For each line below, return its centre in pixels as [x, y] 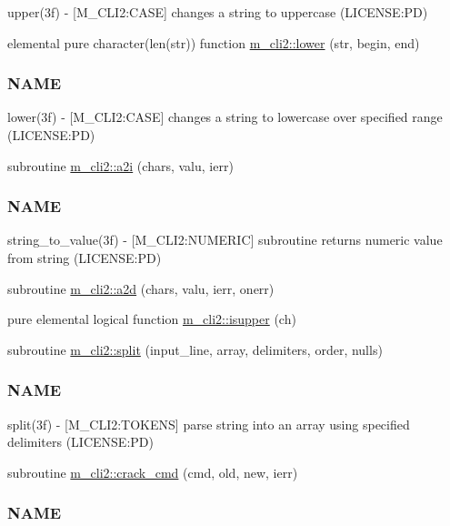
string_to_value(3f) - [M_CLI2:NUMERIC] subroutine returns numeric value [225, 240]
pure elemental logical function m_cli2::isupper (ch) [152, 319]
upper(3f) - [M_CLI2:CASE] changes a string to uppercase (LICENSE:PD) [218, 12]
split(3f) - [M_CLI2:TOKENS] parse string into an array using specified [209, 424]
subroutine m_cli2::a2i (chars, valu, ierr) [120, 165]
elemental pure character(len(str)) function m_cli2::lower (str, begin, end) [214, 42]
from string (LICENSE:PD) [85, 258]
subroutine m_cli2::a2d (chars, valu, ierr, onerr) [141, 288]
